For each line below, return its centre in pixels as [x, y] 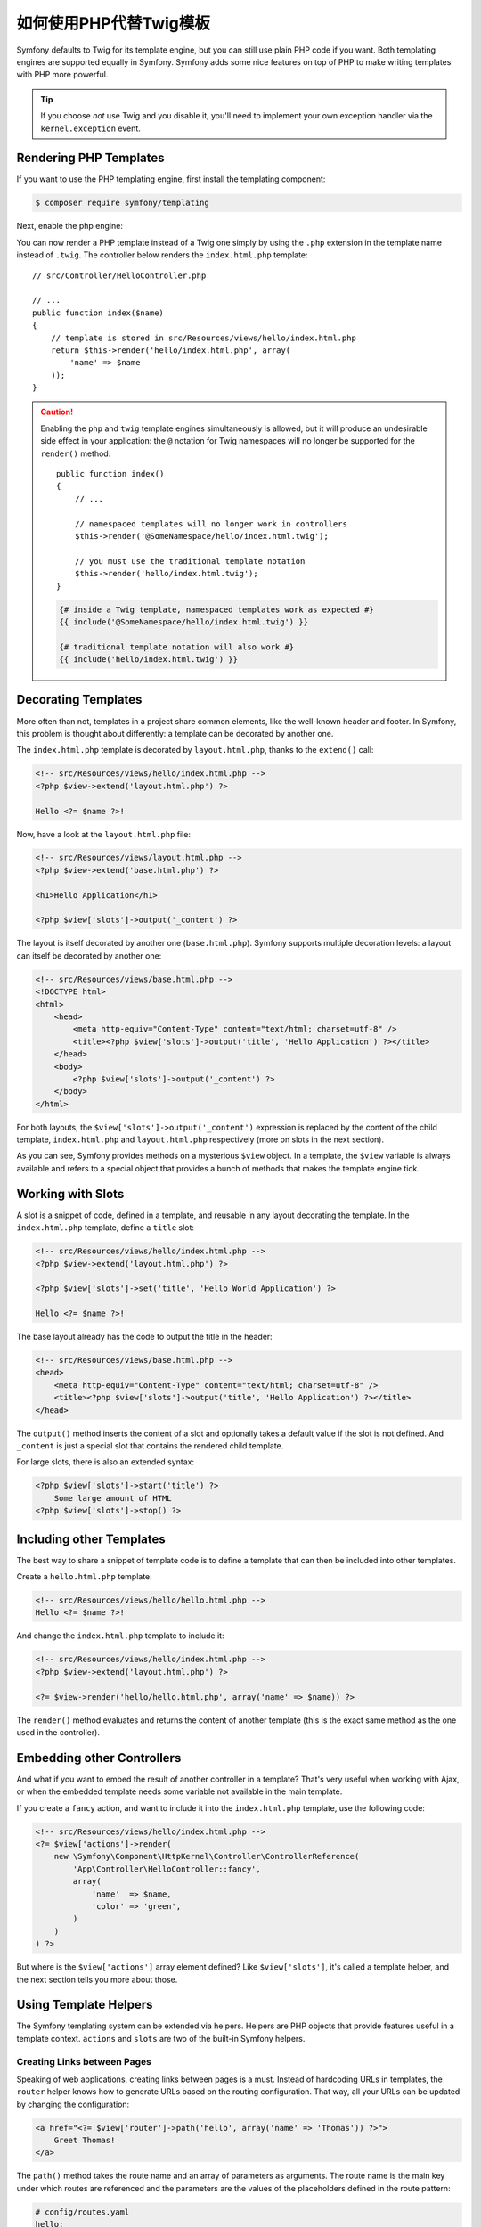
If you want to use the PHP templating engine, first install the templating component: [171, 179]
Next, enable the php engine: [70, 226]
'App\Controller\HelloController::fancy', [167, 1869]
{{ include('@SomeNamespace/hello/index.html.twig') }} [184, 622]
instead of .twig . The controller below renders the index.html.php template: [162, 255]
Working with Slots [70, 1194]
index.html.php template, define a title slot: [106, 1228]
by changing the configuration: [73, 2104]
